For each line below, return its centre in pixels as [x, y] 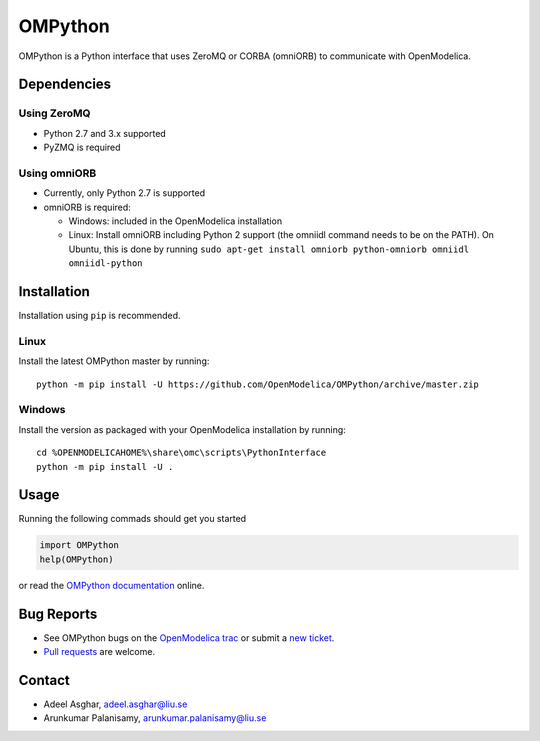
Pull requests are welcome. [99, 652]
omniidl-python [106, 263]
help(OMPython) [76, 559]
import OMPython [79, 545]
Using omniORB [57, 173]
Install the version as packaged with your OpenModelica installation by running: [182, 429]
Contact [44, 680]
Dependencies [65, 84]
